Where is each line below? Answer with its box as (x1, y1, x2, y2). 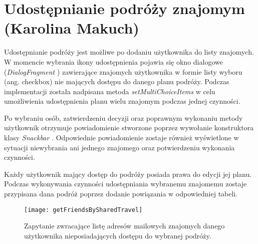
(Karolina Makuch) (4, 18, 139, 38)
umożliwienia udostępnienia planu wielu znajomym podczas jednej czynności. (4, 96, 240, 106)
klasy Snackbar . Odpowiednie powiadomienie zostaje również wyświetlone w (4, 132, 239, 143)
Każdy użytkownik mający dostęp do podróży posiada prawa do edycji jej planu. (4, 168, 252, 179)
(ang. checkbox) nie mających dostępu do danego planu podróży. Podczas (4, 76, 229, 87)
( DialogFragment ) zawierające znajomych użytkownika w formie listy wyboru (4, 66, 242, 77)
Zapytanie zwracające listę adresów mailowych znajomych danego (24, 220, 225, 231)
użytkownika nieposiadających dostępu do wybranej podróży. (24, 230, 211, 240)
